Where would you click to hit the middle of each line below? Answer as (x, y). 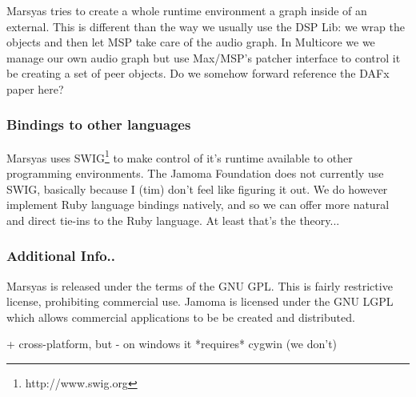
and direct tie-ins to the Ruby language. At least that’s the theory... (173, 220)
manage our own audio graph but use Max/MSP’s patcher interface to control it (204, 57)
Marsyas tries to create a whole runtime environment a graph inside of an (187, 10)
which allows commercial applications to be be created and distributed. (181, 317)
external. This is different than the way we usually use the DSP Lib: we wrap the (206, 26)
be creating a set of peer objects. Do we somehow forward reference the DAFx (198, 73)
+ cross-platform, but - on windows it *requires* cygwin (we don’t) (172, 344)
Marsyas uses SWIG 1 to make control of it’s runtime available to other (180, 156)
